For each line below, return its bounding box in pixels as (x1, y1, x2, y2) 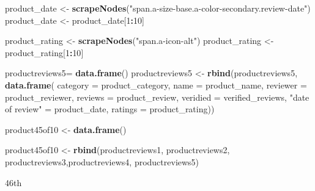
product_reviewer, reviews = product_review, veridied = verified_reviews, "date (5, 90, 309, 103)
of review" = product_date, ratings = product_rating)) (5, 103, 215, 115)
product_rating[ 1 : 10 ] (5, 46, 84, 59)
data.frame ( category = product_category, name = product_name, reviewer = (5, 78, 307, 91)
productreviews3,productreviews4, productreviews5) (5, 155, 199, 168)
